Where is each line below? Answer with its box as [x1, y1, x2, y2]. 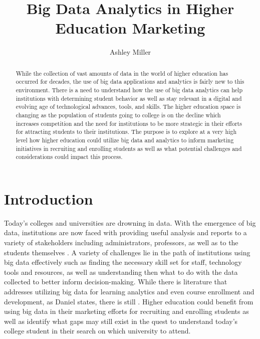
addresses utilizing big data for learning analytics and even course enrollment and [4, 286, 254, 297]
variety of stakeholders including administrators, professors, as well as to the [4, 237, 238, 248]
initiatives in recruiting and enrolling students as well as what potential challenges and [16, 144, 242, 152]
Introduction [4, 188, 93, 209]
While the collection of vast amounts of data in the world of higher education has [16, 69, 228, 77]
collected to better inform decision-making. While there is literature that [4, 276, 227, 287]
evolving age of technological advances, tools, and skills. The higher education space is [16, 102, 241, 111]
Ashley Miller [109, 47, 151, 57]
